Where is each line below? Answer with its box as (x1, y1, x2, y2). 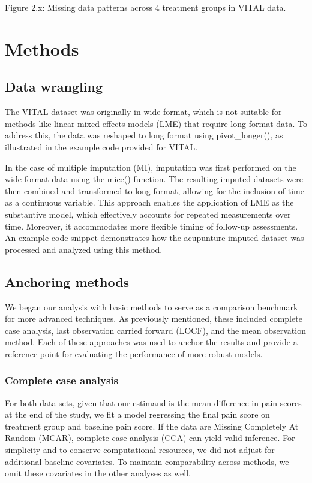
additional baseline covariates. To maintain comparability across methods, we (5, 455, 289, 467)
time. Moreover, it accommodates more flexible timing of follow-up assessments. (5, 219, 298, 232)
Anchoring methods (5, 272, 130, 291)
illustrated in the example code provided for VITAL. (5, 140, 198, 153)
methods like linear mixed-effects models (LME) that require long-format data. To (5, 117, 307, 129)
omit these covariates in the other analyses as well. (5, 467, 191, 479)
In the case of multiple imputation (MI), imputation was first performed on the (5, 161, 296, 173)
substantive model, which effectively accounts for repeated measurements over (5, 207, 291, 220)
